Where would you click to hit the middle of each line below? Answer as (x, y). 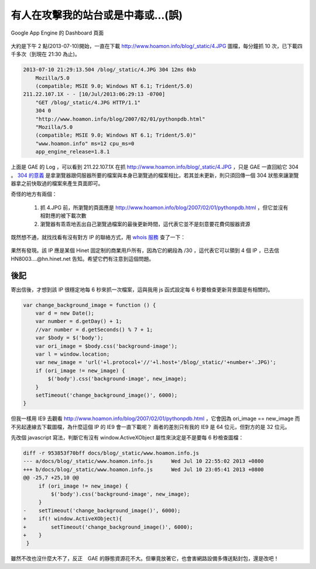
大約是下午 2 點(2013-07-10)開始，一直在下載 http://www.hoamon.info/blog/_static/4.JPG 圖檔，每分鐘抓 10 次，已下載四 (157, 46)
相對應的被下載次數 (63, 216)
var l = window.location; (73, 354)
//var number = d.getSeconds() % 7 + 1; (94, 329)
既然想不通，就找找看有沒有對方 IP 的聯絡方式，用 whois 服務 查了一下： (98, 237)
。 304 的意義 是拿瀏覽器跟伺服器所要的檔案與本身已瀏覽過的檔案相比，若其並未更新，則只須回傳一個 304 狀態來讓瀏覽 (155, 175)
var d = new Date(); (65, 313)
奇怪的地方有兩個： (34, 194)
